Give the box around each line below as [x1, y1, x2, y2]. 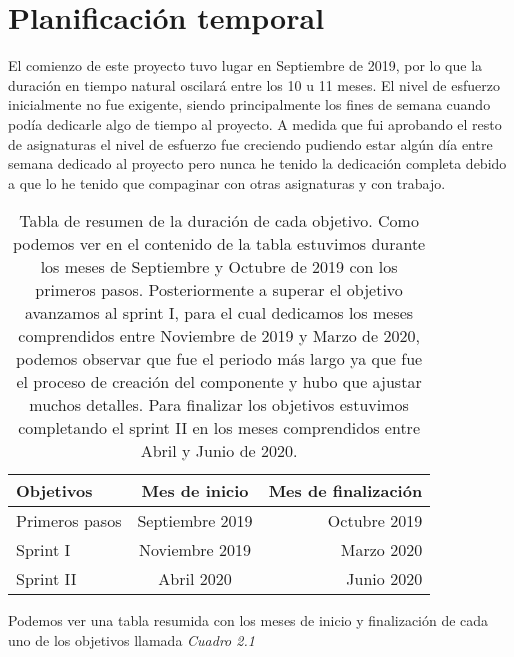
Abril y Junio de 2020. [140, 439, 298, 463]
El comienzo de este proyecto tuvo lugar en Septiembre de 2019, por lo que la [8, 55, 483, 76]
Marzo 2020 [340, 538, 423, 562]
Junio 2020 [346, 567, 423, 591]
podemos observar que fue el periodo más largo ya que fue [15, 347, 423, 371]
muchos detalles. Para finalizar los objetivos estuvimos [29, 393, 409, 417]
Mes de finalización [268, 479, 423, 503]
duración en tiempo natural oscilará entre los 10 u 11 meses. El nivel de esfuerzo [8, 74, 500, 95]
